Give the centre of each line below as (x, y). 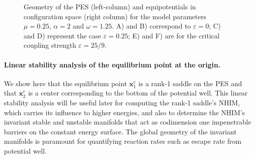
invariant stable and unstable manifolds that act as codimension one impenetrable (128, 122)
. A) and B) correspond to (151, 26)
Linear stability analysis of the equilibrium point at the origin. (112, 64)
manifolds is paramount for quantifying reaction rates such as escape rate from (123, 141)
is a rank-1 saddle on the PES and (190, 83)
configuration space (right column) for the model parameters (115, 16)
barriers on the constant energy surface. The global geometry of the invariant (120, 131)
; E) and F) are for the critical (174, 35)
